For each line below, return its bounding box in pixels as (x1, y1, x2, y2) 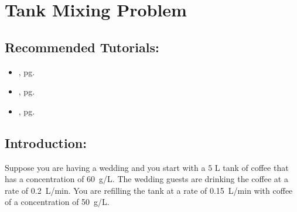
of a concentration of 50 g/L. (5, 196, 110, 208)
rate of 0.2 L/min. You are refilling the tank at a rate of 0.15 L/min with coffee (5, 184, 293, 196)
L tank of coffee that (214, 161, 289, 173)
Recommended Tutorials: (5, 38, 159, 56)
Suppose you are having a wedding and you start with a (5, 161, 206, 173)
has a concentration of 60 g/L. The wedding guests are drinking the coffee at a (5, 173, 288, 185)
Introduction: (5, 133, 87, 152)
